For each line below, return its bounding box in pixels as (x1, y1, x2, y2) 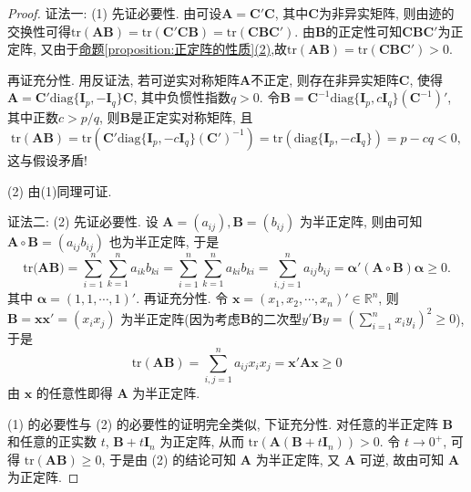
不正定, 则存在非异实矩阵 (251, 69, 399, 89)
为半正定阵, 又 (255, 449, 341, 468)
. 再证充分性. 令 (136, 288, 229, 308)
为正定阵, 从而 (159, 432, 244, 451)
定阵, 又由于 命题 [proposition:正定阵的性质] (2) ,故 (7, 39, 288, 58)
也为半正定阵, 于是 (108, 232, 220, 251)
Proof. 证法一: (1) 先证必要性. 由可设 (7, 4, 222, 22)
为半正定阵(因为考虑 (120, 309, 241, 328)
